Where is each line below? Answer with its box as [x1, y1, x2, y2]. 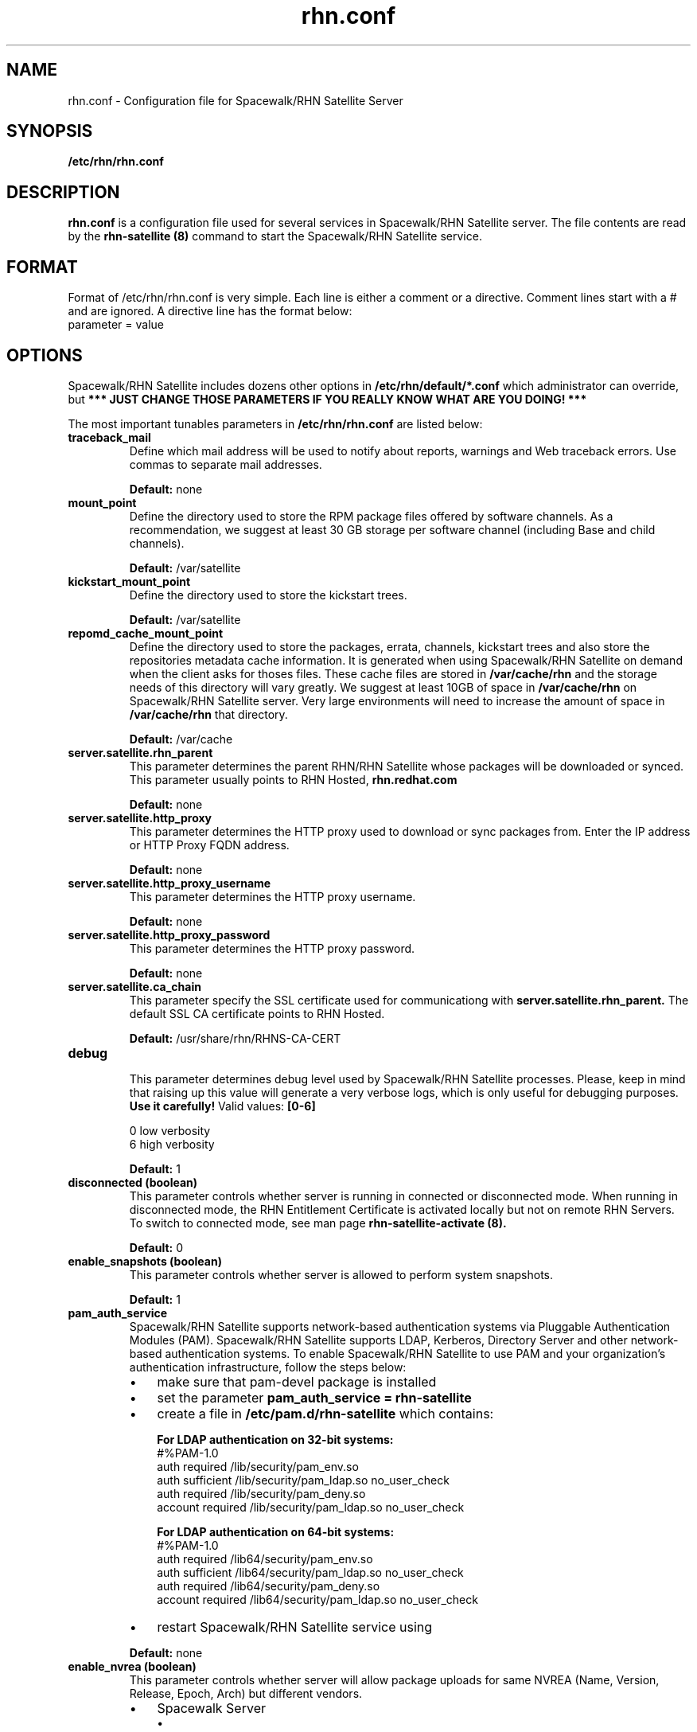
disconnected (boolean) [68, 1175, 198, 1189]
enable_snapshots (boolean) [68, 1254, 222, 1268]
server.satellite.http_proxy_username [68, 876, 271, 890]
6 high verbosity [129, 1137, 215, 1151]
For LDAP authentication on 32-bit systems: [157, 1432, 394, 1446]
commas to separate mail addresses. [129, 457, 322, 471]
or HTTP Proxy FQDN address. [129, 837, 290, 852]
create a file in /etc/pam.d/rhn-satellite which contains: [157, 1405, 494, 1422]
